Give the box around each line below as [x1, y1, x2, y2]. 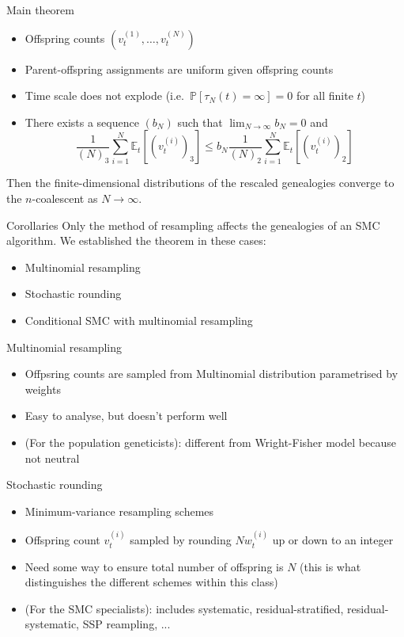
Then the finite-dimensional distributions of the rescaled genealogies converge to [6, 174, 395, 191]
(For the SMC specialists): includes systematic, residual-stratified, [25, 600, 344, 616]
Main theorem [6, 2, 74, 17]
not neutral [25, 449, 80, 466]
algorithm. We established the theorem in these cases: [6, 232, 266, 249]
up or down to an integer [272, 532, 394, 548]
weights [25, 380, 61, 397]
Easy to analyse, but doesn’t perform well [25, 407, 228, 424]
